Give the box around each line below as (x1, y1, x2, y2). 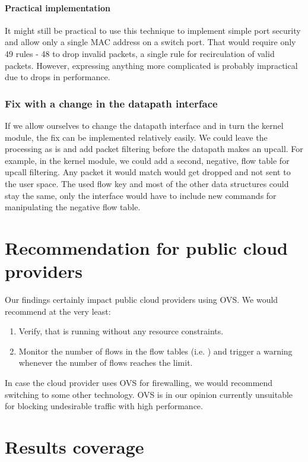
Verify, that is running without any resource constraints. (18, 325, 224, 337)
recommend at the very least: (5, 305, 111, 317)
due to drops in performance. (5, 71, 110, 83)
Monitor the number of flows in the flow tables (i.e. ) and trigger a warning (18, 344, 293, 357)
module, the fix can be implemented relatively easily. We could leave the (5, 131, 268, 143)
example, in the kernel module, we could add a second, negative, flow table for (5, 154, 290, 166)
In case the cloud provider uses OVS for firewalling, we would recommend (5, 376, 273, 389)
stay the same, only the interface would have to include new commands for (5, 189, 277, 201)
